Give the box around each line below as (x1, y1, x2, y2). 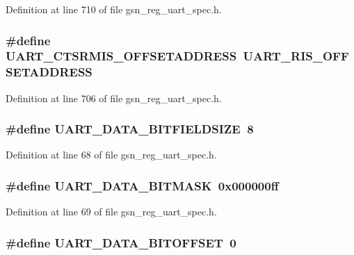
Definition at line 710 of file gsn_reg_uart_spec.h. (6, 2, 222, 16)
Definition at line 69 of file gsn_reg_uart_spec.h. (6, 204, 217, 219)
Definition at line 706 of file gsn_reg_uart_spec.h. (6, 90, 222, 105)
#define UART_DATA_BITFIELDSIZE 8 (6, 120, 254, 138)
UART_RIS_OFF (243, 47, 349, 65)
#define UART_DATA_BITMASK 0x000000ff (6, 176, 279, 194)
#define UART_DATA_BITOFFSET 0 (6, 233, 236, 251)
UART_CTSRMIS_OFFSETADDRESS (6, 47, 237, 65)
